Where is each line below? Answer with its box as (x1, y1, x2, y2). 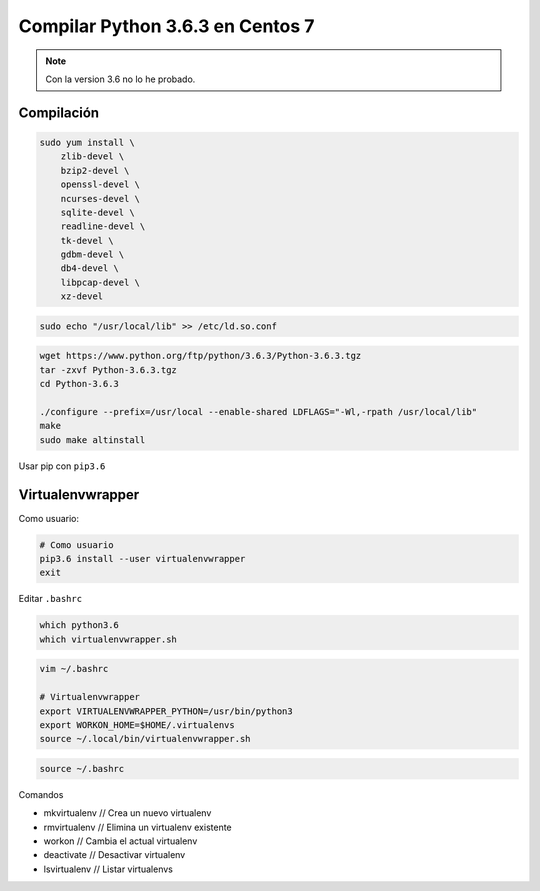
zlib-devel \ (60, 151, 125, 162)
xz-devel (60, 291, 104, 302)
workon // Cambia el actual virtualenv (43, 835, 198, 847)
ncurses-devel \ (60, 193, 140, 204)
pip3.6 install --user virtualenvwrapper (39, 553, 246, 564)
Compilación (18, 104, 100, 121)
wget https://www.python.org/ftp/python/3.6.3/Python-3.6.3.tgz (39, 350, 362, 362)
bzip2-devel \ (60, 165, 130, 176)
